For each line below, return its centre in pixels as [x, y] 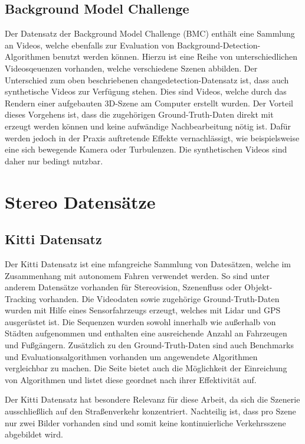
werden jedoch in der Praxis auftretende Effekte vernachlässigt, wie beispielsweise [152, 137]
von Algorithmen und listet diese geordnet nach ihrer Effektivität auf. [131, 379]
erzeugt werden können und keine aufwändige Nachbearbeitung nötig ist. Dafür [148, 126]
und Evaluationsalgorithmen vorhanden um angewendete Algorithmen [131, 356]
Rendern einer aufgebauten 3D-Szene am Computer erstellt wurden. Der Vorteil [149, 103]
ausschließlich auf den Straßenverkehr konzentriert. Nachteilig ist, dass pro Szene [150, 411]
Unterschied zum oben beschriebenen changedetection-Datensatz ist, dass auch [147, 80]
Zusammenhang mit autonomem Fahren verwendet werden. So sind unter [137, 275]
